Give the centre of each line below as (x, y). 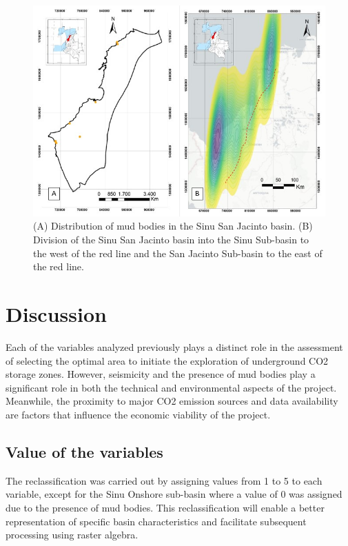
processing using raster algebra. (72, 535)
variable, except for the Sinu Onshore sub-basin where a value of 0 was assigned (174, 494)
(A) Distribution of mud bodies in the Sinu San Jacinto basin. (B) (173, 226)
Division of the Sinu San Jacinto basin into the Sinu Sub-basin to (171, 240)
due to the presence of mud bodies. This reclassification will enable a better (165, 507)
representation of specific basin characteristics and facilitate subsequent (156, 521)
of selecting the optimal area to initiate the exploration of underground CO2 (167, 360)
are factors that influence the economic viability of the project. (138, 414)
